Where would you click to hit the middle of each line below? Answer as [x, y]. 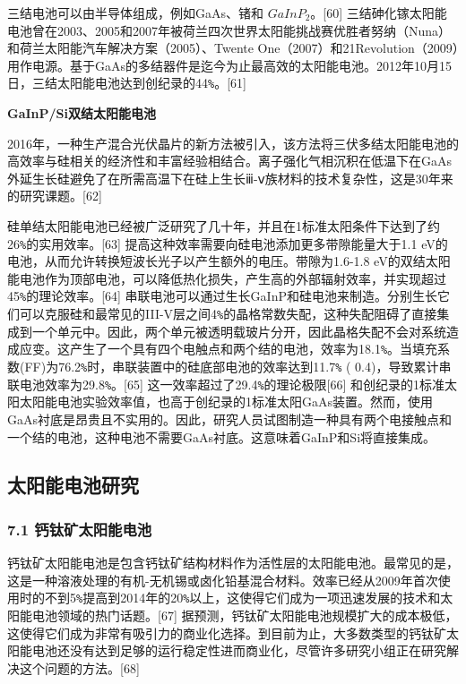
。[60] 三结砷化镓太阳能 [379, 13]
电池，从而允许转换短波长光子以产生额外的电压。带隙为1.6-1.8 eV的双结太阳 [229, 261]
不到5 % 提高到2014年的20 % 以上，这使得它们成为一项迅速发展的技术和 [242, 598]
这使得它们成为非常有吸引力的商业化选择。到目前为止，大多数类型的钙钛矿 [227, 633]
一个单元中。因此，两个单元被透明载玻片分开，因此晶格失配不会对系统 [239, 331]
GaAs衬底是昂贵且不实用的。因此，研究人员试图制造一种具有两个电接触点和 [230, 419]
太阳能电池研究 [73, 485]
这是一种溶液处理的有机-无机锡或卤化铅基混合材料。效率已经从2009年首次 [223, 580]
